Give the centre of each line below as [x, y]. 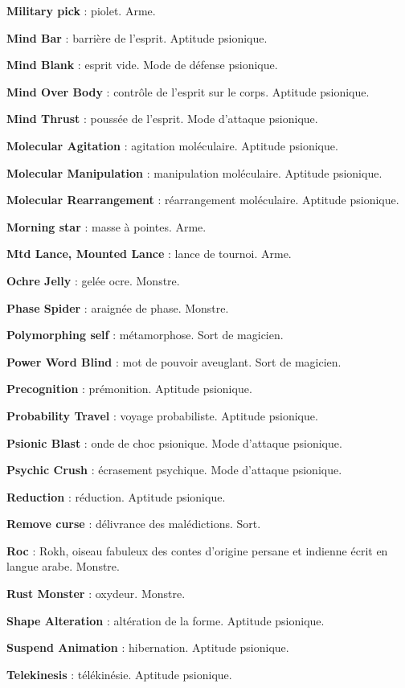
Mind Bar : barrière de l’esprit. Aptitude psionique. [137, 37]
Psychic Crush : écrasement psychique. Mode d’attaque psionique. [174, 470]
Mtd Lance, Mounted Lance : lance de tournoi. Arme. [149, 254]
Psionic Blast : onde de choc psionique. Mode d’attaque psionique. [174, 442]
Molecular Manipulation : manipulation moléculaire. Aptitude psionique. [194, 172]
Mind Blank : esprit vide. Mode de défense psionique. [142, 65]
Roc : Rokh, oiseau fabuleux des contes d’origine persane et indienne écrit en [197, 550]
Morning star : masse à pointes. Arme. [106, 226]
